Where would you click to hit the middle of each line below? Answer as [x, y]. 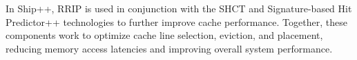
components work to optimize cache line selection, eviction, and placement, [164, 35]
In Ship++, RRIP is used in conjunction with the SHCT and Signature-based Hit [179, 8]
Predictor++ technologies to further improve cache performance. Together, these [176, 21]
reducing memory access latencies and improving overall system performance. [169, 48]
